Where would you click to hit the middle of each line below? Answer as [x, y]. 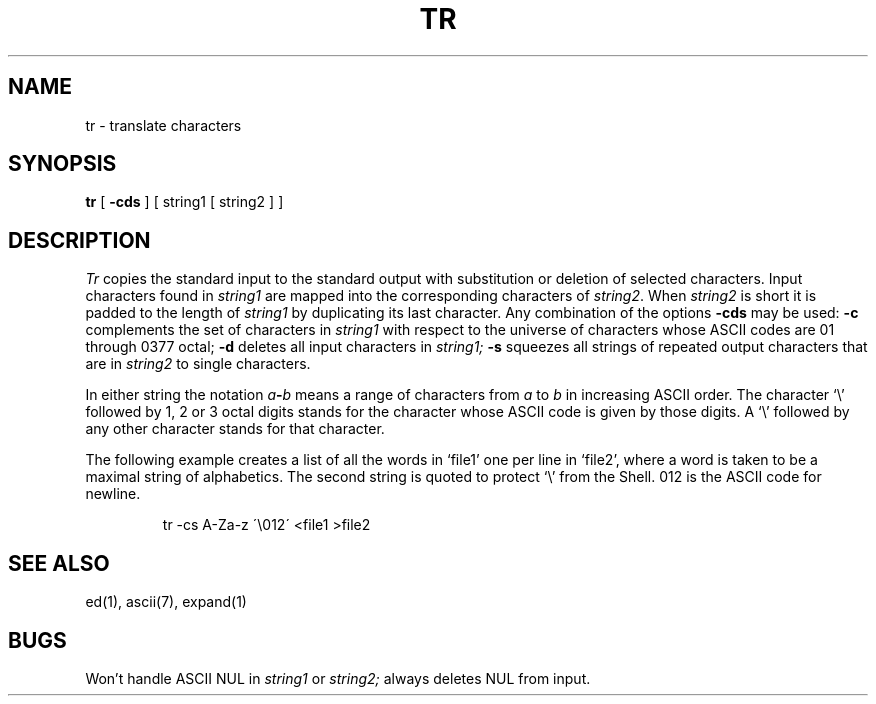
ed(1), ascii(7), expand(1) [166, 602]
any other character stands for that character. [235, 429]
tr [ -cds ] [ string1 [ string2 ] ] [184, 202]
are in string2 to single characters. [198, 364]
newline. [113, 494]
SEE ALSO [59, 563]
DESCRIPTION [79, 240]
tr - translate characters [163, 125]
